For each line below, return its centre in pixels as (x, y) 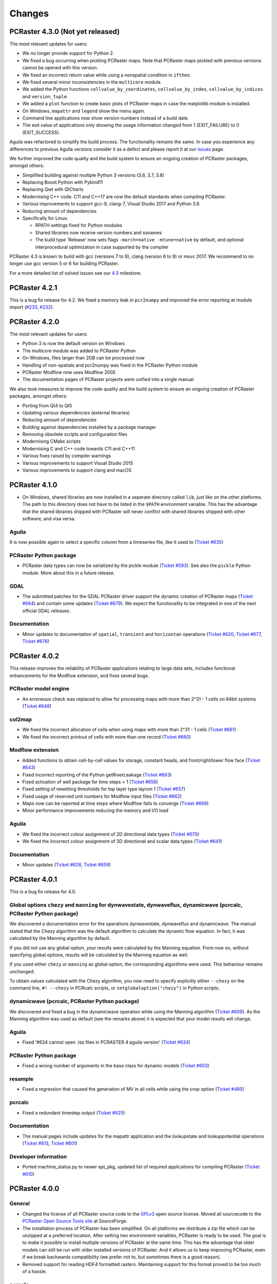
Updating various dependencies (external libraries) (76, 412)
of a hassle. (35, 1271)
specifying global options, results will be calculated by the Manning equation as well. (99, 955)
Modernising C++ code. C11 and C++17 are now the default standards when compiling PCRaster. (124, 196)
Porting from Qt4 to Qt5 (47, 405)
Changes (29, 13)
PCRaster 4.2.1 (33, 288)
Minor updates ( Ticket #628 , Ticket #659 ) (67, 865)
